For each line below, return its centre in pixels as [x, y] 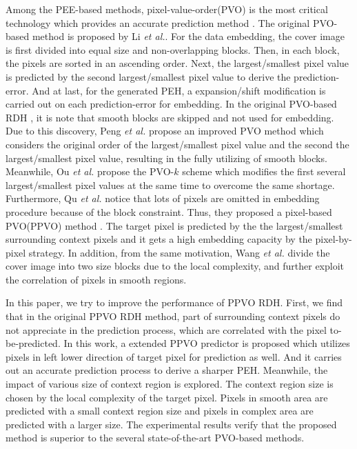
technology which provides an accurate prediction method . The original [158, 22]
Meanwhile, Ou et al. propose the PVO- [90, 171]
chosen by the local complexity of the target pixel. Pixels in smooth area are [167, 397]
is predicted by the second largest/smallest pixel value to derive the [148, 76]
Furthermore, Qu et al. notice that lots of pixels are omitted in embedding [163, 198]
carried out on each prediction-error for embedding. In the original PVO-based [171, 104]
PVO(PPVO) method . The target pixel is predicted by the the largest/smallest [174, 225]
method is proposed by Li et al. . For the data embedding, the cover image [188, 36]
